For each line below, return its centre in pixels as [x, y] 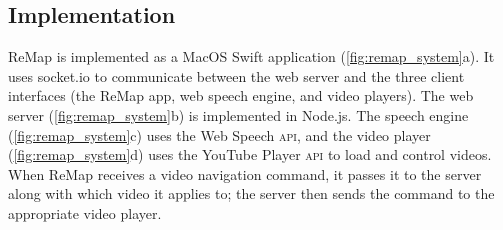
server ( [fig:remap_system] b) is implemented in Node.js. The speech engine [238, 114]
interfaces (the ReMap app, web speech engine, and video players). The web [241, 95]
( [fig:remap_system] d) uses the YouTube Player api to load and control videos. [250, 154]
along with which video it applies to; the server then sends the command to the [251, 193]
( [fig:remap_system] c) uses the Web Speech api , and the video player [219, 134]
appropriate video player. [85, 212]
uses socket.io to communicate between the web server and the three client [236, 75]
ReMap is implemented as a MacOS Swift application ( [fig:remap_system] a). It [251, 56]
